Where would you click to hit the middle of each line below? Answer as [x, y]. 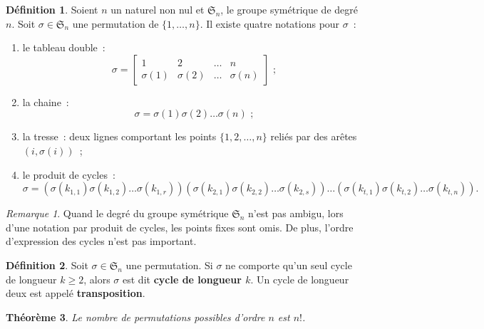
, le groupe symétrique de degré [289, 9]
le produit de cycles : [69, 174]
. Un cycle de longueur [300, 279]
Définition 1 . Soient [52, 9]
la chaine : [46, 101]
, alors [97, 279]
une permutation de [115, 23]
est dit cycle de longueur [182, 279]
